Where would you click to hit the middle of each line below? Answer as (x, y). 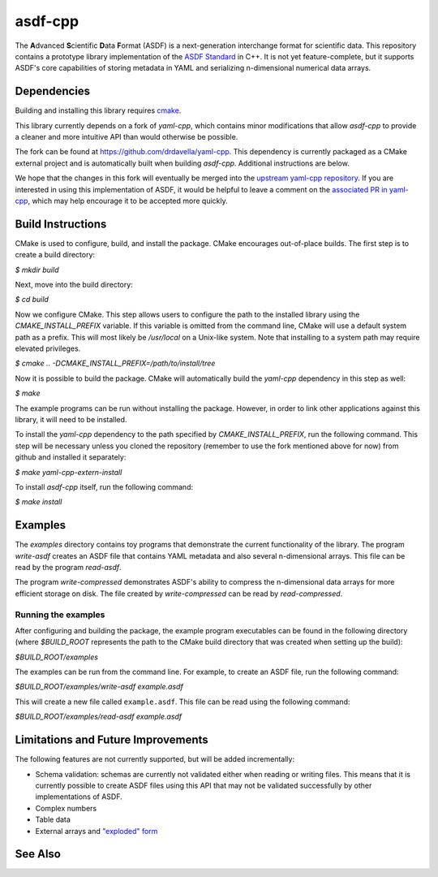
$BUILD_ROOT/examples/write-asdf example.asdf (99, 687)
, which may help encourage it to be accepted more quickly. (128, 201)
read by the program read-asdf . (68, 567)
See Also (38, 854)
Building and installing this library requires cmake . (98, 110)
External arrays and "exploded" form (97, 831)
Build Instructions (61, 224)
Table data (53, 819)
